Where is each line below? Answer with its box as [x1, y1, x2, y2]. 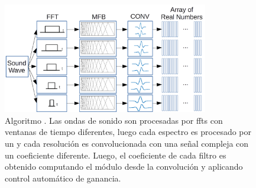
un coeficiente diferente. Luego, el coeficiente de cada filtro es [5, 149, 226, 161]
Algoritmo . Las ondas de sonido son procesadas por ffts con [5, 114, 223, 126]
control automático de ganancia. [5, 171, 121, 184]
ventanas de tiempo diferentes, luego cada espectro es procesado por [5, 126, 252, 138]
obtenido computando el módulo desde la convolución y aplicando [5, 160, 243, 173]
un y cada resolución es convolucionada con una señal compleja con [5, 137, 249, 149]
